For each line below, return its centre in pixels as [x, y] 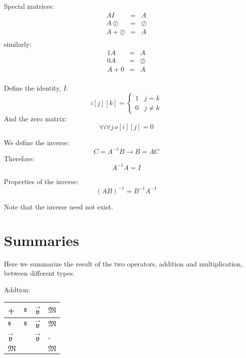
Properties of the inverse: [41, 181]
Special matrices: [29, 6]
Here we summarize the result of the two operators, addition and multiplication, [123, 263]
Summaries [42, 240]
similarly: [18, 44]
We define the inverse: [37, 142]
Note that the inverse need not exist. [59, 206]
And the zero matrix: [35, 119]
